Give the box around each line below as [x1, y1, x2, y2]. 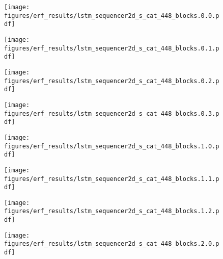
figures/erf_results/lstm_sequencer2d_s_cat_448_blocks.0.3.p [4, 110, 219, 117]
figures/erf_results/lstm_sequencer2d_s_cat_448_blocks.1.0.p [4, 142, 219, 150]
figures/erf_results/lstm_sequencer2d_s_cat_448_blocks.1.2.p [4, 208, 219, 215]
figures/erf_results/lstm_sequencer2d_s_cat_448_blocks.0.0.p [4, 12, 219, 19]
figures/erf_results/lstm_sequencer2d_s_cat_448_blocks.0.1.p [4, 44, 219, 52]
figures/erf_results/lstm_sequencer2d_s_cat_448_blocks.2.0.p [4, 240, 219, 248]
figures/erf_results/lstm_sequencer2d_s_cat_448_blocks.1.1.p [4, 175, 219, 183]
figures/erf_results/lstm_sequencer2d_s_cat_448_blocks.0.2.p [4, 77, 219, 85]
